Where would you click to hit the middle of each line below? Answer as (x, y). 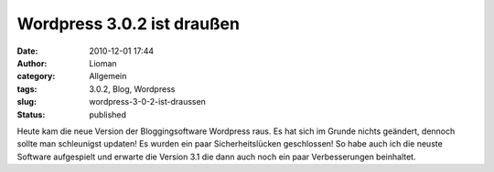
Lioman (103, 63)
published (108, 115)
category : (36, 76)
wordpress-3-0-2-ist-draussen (147, 102)
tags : (27, 89)
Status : (31, 115)
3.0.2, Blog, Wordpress (132, 89)
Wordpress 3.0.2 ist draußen (128, 24)
